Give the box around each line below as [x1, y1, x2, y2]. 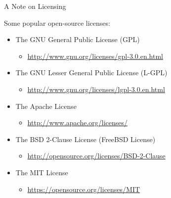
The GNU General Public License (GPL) [15, 34, 140, 45]
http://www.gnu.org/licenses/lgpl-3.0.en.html [27, 84, 165, 94]
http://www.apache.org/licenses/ [27, 117, 128, 128]
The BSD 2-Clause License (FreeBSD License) [15, 134, 156, 144]
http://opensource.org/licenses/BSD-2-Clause [27, 150, 166, 161]
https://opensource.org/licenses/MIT [27, 184, 140, 194]
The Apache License [15, 100, 77, 111]
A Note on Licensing [4, 1, 66, 11]
